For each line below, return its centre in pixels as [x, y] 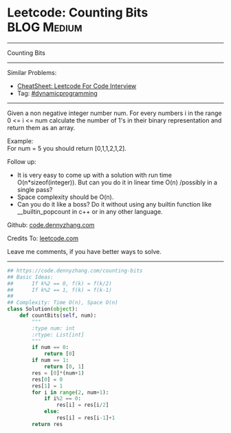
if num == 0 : [51, 348]
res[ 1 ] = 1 [47, 386]
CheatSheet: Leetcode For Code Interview [77, 86]
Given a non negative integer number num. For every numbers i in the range [114, 113]
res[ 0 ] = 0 [47, 379]
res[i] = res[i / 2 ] [82, 405]
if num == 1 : [51, 360]
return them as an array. [41, 127]
